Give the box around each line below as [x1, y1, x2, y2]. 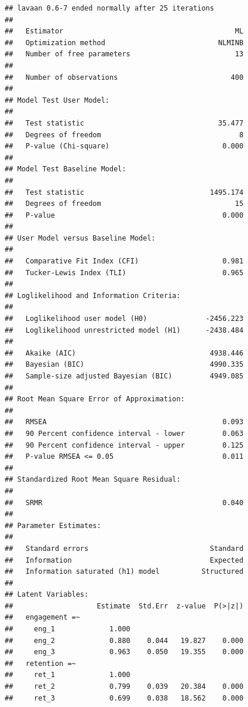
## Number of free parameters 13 [5, 50, 244, 59]
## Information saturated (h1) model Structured [5, 567, 244, 576]
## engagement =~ [5, 613, 80, 622]
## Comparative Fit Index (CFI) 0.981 [5, 257, 244, 266]
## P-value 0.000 [5, 211, 244, 219]
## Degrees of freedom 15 [5, 199, 244, 208]
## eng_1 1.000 [5, 625, 130, 634]
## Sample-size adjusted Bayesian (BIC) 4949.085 [5, 372, 244, 380]
